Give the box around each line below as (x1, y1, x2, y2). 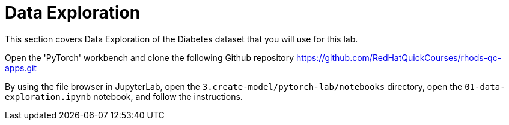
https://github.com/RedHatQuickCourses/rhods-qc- (296, 52, 502, 63)
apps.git (5, 62, 37, 73)
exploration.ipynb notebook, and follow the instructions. (5, 91, 243, 102)
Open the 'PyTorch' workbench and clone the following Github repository (5, 52, 294, 63)
